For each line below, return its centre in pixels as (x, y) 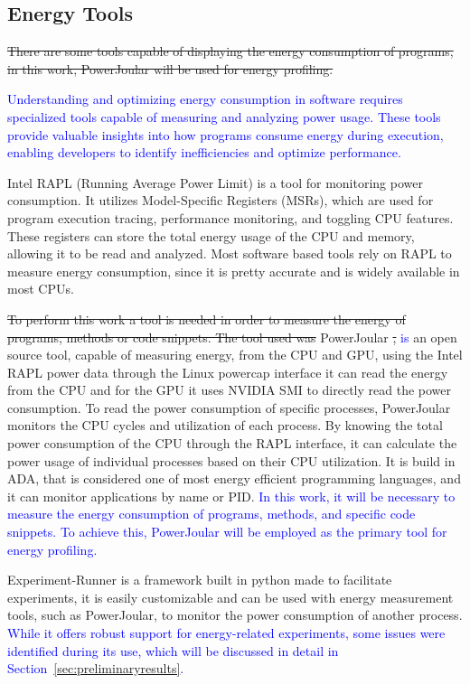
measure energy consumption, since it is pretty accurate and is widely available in (234, 271)
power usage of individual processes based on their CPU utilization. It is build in (231, 460)
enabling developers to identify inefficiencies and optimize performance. (204, 152)
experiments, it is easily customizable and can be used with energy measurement (230, 597)
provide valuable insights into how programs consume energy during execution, (226, 134)
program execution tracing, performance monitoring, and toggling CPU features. (230, 217)
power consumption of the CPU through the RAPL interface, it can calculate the (232, 443)
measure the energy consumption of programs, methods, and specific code (211, 514)
